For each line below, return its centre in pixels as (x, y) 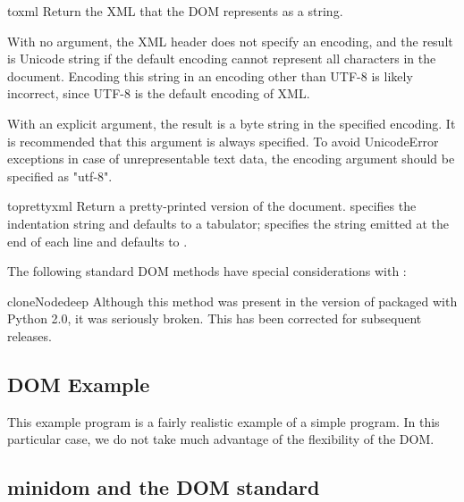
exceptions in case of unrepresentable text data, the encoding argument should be (231, 159)
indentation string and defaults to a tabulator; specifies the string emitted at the (228, 223)
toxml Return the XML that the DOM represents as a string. (175, 11)
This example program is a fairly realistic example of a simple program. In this (224, 421)
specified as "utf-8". (60, 176)
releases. (30, 335)
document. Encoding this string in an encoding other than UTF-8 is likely (210, 75)
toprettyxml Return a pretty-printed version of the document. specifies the (212, 206)
